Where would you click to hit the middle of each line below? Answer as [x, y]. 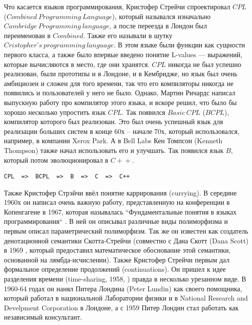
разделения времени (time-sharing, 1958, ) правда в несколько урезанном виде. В [125, 279]
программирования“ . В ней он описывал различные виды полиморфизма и [116, 221]
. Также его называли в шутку [128, 35]
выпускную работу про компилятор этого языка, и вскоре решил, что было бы [120, 102]
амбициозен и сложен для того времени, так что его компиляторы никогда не [119, 83]
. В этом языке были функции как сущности [179, 45]
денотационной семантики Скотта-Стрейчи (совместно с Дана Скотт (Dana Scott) [126, 240]
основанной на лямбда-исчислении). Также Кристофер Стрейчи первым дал [117, 259]
